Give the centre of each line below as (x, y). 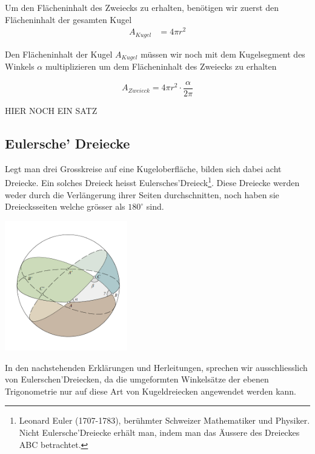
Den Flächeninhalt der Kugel (59, 54)
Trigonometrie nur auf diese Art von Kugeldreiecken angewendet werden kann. (151, 391)
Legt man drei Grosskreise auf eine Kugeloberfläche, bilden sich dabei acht (143, 168)
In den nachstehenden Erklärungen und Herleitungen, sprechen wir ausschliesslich (156, 367)
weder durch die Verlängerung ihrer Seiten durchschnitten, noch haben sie (142, 194)
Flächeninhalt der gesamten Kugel (68, 19)
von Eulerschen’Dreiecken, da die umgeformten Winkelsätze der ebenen (137, 379)
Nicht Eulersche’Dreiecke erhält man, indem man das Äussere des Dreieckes (159, 432)
